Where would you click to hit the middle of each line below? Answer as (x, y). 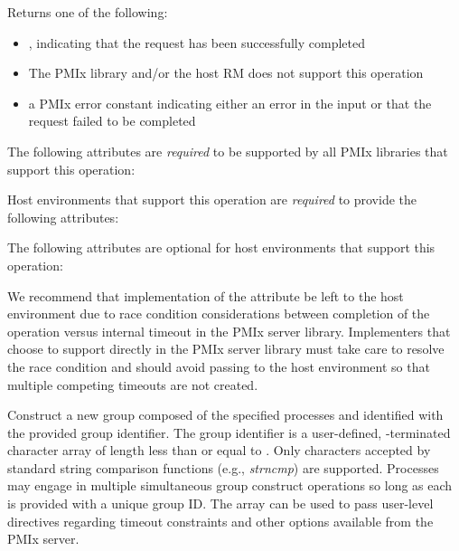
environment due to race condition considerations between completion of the (219, 313)
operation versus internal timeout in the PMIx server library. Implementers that (229, 331)
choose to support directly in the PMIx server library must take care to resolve (226, 349)
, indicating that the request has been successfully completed (197, 42)
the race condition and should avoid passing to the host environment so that (219, 366)
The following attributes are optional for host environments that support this (221, 247)
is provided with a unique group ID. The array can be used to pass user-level (220, 503)
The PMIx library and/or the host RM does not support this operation (226, 73)
